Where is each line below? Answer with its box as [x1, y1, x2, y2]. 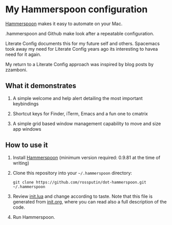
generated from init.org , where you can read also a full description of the [12, 198, 167, 204]
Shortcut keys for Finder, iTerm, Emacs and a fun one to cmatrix [12, 110, 148, 116]
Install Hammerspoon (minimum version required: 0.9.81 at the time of [12, 154, 161, 160]
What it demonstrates [5, 81, 77, 90]
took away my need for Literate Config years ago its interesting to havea [5, 46, 158, 52]
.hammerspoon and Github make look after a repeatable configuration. [5, 30, 155, 36]
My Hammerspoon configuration [5, 4, 148, 15]
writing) [12, 160, 29, 166]
